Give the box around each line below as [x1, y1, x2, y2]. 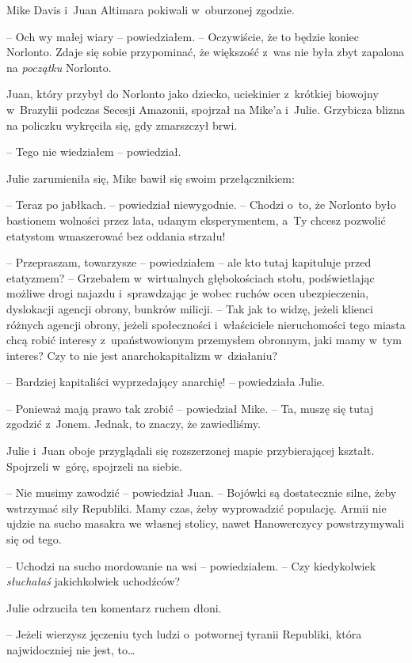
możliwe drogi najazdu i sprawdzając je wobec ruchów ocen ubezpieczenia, [6, 285, 369, 301]
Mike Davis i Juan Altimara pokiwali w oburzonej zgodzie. [6, 2, 295, 17]
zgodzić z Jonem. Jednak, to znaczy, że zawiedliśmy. [6, 415, 261, 432]
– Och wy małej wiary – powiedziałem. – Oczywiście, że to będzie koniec [6, 28, 359, 44]
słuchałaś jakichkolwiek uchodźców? [6, 573, 181, 589]
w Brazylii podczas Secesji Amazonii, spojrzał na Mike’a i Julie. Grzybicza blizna [6, 100, 405, 117]
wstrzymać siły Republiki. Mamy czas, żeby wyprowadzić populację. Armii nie [6, 499, 387, 516]
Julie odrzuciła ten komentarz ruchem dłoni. [6, 599, 222, 616]
